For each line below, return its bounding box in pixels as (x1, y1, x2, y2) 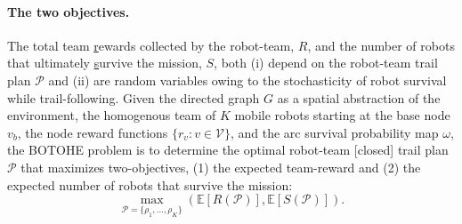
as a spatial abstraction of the (277, 88, 441, 107)
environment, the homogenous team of (7, 106, 216, 124)
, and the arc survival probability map (230, 123, 439, 141)
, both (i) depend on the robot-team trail (214, 53, 438, 72)
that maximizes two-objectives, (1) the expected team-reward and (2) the (20, 157, 421, 176)
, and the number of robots (307, 36, 455, 54)
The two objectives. (7, 2, 130, 20)
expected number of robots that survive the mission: (7, 175, 293, 194)
